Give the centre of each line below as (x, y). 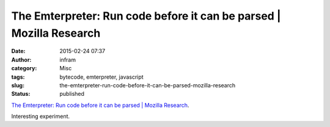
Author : (21, 60)
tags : (18, 77)
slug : (18, 85)
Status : (21, 94)
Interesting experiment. (41, 117)
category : (24, 68)
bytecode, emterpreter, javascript (101, 77)
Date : (18, 51)
